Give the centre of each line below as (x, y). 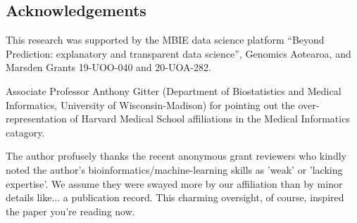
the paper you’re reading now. (70, 211)
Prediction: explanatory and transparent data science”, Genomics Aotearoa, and (178, 53)
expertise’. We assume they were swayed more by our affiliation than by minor (174, 183)
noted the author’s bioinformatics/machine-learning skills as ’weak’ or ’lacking (174, 169)
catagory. (25, 132)
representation (36, 119)
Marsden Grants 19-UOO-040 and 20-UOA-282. (108, 67)
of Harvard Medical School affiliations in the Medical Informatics (210, 119)
